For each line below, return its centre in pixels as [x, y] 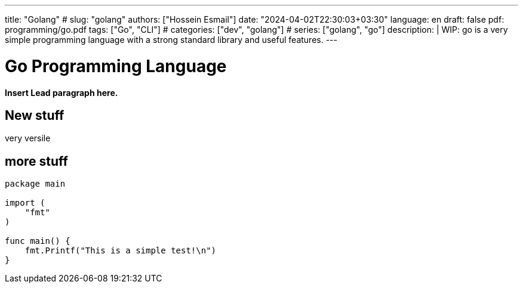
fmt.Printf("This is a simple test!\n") [121, 251]
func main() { [38, 241]
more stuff [36, 161]
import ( [25, 203]
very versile [28, 138]
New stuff [35, 115]
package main [35, 184]
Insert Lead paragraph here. [61, 92]
